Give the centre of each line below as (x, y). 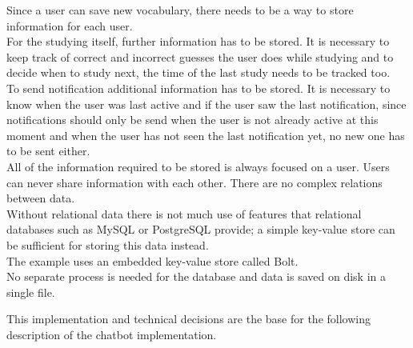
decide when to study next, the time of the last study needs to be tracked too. (198, 72)
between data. (41, 198)
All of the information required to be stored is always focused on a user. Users (198, 166)
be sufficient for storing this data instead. (108, 244)
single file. (31, 292)
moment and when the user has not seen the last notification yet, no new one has (206, 135)
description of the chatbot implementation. (112, 334)
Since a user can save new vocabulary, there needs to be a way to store (180, 10)
